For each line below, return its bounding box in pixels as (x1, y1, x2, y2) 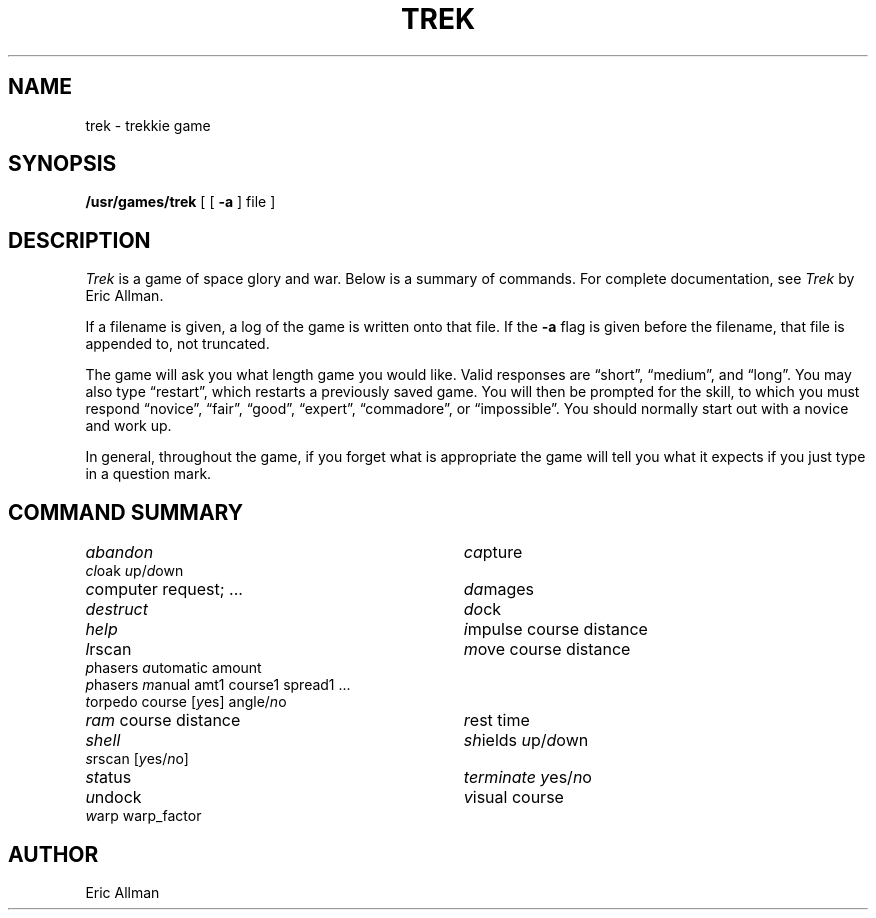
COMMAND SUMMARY (8, 499, 244, 525)
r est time (463, 710, 530, 731)
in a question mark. (85, 465, 212, 483)
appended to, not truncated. (85, 335, 270, 353)
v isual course (463, 787, 564, 808)
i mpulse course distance (463, 619, 648, 640)
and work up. (85, 417, 172, 435)
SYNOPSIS (8, 151, 117, 177)
